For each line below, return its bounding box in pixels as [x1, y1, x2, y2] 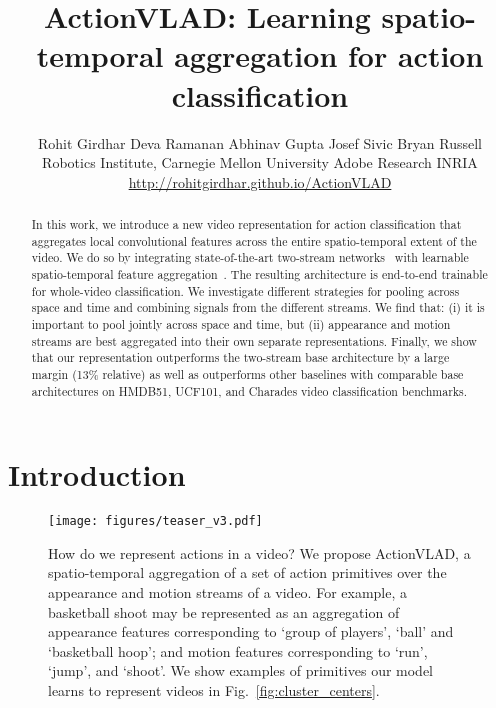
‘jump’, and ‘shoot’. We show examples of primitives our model [48, 660, 434, 681]
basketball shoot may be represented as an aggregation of [48, 601, 400, 622]
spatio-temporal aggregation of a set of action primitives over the [48, 562, 447, 583]
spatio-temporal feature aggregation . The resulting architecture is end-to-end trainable [31, 266, 488, 283]
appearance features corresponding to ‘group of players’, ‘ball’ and [48, 621, 454, 642]
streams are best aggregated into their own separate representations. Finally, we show [31, 332, 477, 349]
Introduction [8, 454, 186, 495]
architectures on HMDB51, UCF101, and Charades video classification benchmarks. [31, 382, 468, 399]
